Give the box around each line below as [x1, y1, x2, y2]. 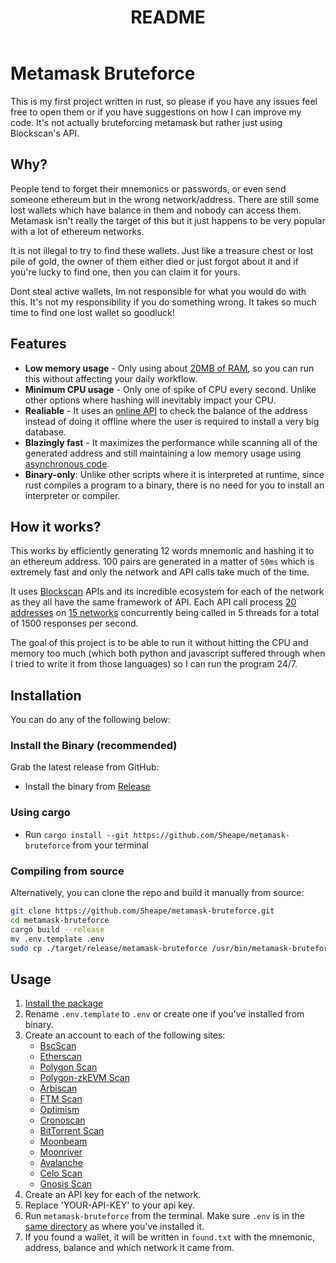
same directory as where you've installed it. [24, 1221, 205, 1233]
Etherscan [39, 1051, 82, 1063]
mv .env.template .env [10, 934, 105, 944]
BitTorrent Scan [39, 1125, 105, 1137]
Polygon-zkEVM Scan [39, 1072, 130, 1084]
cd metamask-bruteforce [10, 915, 110, 925]
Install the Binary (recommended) [10, 739, 178, 753]
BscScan [39, 1040, 77, 1052]
